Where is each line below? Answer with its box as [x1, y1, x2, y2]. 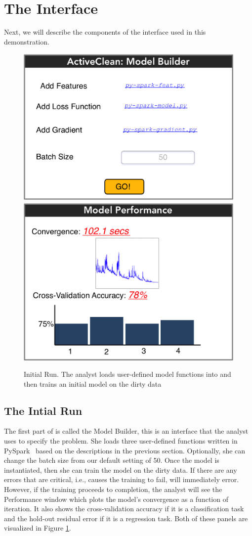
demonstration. [4, 36, 49, 46]
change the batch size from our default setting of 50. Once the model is [4, 455, 219, 465]
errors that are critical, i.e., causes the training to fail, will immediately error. [4, 474, 239, 485]
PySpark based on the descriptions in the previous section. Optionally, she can [4, 445, 246, 455]
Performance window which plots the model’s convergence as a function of [4, 493, 228, 504]
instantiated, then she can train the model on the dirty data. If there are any [4, 464, 237, 475]
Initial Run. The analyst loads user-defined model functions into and [24, 369, 231, 379]
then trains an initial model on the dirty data [24, 378, 162, 389]
